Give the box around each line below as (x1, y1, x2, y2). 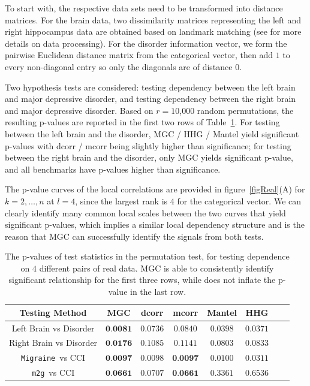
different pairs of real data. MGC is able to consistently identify (39, 261, 274, 274)
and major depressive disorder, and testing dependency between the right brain (5, 92, 296, 105)
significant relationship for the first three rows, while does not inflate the (8, 273, 276, 286)
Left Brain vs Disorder (11, 321, 95, 334)
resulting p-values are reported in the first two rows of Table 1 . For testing (5, 116, 280, 128)
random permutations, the (197, 104, 294, 116)
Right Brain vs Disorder (9, 336, 98, 349)
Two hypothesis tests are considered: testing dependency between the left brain (5, 80, 296, 93)
